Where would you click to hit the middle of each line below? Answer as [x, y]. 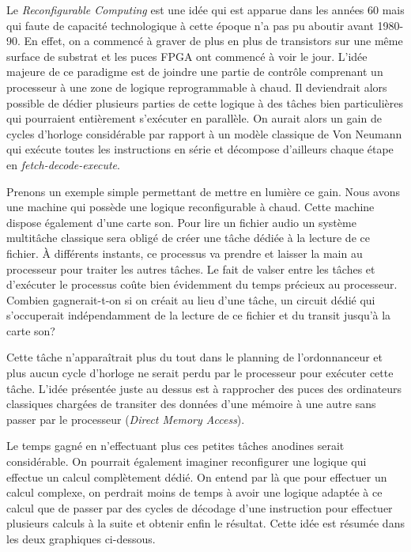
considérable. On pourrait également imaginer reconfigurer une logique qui [187, 461]
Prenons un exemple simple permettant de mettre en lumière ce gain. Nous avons [203, 191]
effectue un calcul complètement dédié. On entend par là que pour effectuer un [197, 476]
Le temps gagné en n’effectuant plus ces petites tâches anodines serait [175, 446]
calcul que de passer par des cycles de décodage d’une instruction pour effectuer [200, 507]
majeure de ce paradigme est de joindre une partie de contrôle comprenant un [195, 72]
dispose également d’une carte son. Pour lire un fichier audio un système [181, 222]
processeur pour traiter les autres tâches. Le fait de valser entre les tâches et [191, 268]
